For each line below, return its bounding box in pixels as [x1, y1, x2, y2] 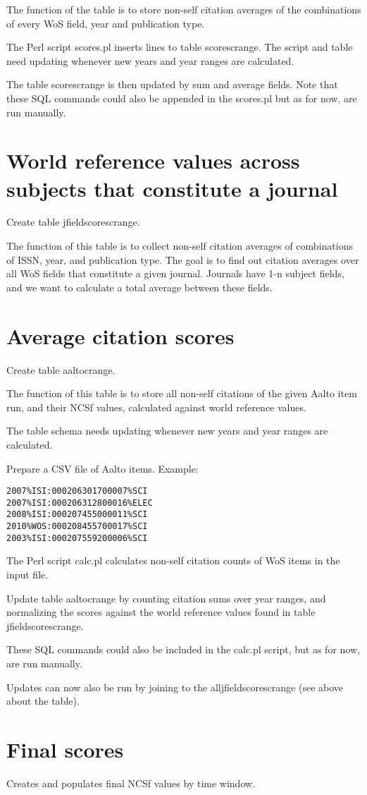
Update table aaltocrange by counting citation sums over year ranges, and [6, 590, 326, 605]
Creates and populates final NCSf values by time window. [6, 775, 255, 790]
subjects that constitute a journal [6, 174, 338, 202]
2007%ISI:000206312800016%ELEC [6, 497, 153, 508]
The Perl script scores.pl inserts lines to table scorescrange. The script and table [6, 40, 353, 54]
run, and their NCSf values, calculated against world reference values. [6, 399, 306, 414]
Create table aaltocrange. [6, 362, 116, 377]
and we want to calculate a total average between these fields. [6, 279, 273, 294]
